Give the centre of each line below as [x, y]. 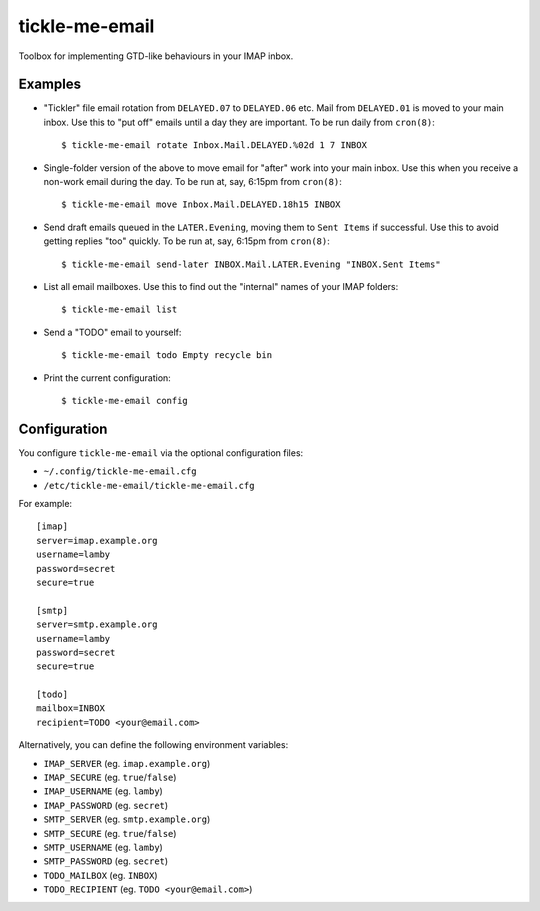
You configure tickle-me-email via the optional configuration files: [161, 452]
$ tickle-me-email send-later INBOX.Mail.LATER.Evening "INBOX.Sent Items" [251, 264]
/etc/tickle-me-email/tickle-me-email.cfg [149, 485]
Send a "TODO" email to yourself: [112, 332]
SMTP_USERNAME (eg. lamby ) [103, 847]
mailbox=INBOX [70, 708]
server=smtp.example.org [97, 624]
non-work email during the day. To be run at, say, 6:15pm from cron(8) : [192, 182]
